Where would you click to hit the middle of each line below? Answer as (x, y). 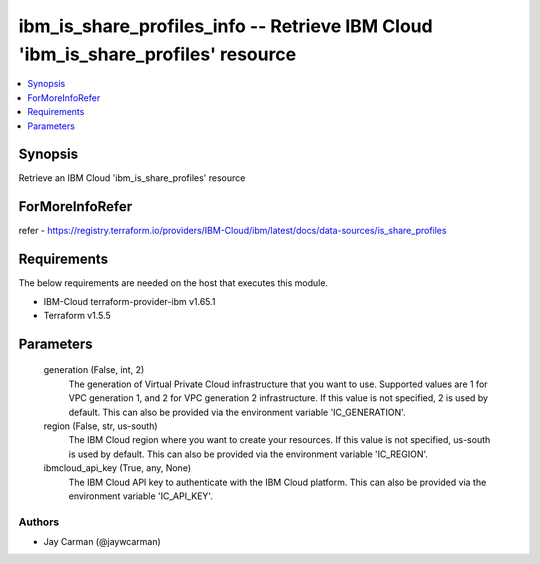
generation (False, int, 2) (94, 370)
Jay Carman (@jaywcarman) (102, 542)
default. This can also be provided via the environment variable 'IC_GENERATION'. (237, 412)
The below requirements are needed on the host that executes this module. (173, 283)
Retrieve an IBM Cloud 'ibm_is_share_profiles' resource (132, 178)
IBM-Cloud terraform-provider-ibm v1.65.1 (129, 301)
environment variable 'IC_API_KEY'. (141, 496)
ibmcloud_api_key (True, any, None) (117, 468)
